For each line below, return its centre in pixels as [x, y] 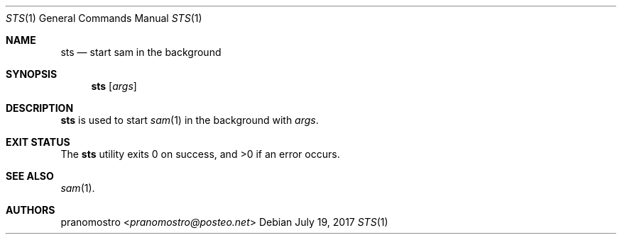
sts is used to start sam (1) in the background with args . [190, 120]
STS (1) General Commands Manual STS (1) [104, 18]
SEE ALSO [30, 176]
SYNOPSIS [32, 74]
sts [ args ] [114, 86]
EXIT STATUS [38, 142]
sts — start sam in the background [141, 52]
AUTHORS [31, 210]
